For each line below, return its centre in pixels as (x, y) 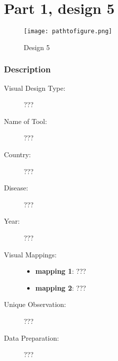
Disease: (16, 188)
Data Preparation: (32, 337)
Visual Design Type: (35, 88)
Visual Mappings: (30, 254)
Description (27, 69)
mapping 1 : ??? (61, 271)
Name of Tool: (26, 121)
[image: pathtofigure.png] (68, 31)
